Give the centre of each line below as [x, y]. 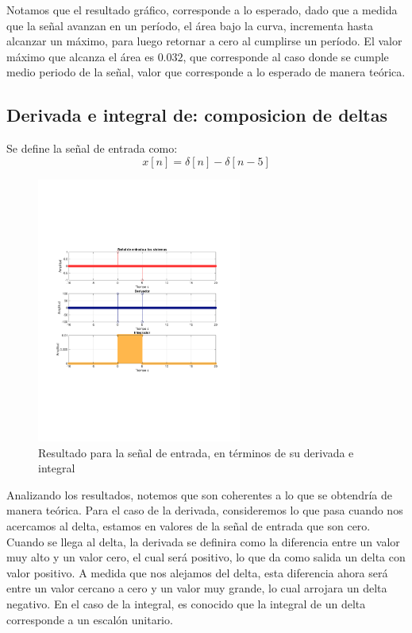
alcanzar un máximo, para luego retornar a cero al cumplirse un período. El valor [204, 41]
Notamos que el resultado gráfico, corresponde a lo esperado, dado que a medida [202, 10]
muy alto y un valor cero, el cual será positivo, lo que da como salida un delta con [206, 557]
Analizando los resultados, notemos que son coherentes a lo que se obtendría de [199, 494]
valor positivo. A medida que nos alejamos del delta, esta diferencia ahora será [197, 572]
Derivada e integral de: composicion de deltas [197, 115]
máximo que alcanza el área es [80, 56]
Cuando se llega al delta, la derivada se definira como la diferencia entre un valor [203, 541]
